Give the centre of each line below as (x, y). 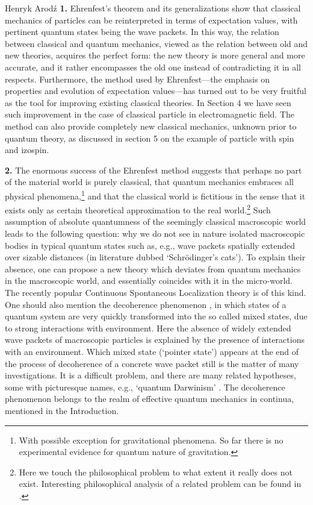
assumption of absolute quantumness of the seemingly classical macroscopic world (156, 221)
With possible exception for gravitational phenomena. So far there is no (151, 440)
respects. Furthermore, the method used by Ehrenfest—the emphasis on (138, 79)
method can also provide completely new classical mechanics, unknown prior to (151, 126)
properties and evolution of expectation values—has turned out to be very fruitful (156, 91)
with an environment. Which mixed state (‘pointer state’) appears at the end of (152, 351)
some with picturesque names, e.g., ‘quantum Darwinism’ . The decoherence (145, 387)
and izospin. (27, 150)
